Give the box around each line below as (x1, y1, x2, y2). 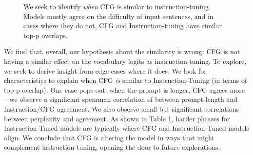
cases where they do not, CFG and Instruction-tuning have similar (23, 20, 222, 31)
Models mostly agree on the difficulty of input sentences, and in (23, 11, 214, 21)
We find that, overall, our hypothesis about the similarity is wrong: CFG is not (4, 46, 240, 57)
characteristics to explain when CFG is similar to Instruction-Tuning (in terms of (4, 75, 247, 85)
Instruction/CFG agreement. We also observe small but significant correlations (4, 103, 239, 114)
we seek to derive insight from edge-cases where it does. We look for (4, 65, 207, 76)
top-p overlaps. (23, 30, 68, 40)
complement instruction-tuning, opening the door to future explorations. (4, 142, 220, 152)
